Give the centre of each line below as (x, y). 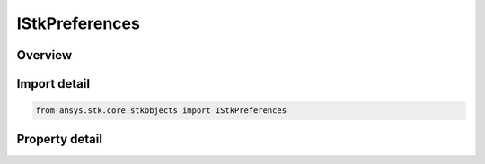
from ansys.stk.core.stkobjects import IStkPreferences (161, 111)
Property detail (60, 139)
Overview (44, 55)
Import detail (53, 84)
